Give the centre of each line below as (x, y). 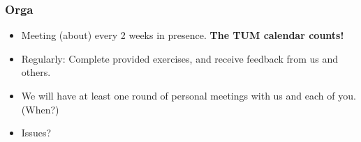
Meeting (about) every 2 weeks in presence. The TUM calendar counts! (183, 35)
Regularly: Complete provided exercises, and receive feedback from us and (180, 58)
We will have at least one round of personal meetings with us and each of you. (189, 95)
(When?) (40, 109)
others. (36, 72)
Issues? (36, 133)
